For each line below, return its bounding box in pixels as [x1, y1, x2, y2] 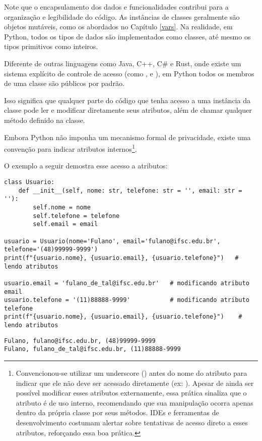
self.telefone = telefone [33, 212, 120, 219]
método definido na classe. [4, 114, 85, 125]
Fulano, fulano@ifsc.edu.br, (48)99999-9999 [4, 337, 156, 344]
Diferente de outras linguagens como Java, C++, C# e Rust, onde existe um [4, 58, 241, 68]
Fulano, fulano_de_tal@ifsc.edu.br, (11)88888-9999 [4, 345, 181, 353]
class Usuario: [4, 178, 55, 186]
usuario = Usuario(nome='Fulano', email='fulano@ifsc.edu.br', [4, 237, 221, 245]
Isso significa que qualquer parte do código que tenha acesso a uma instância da [4, 95, 250, 105]
